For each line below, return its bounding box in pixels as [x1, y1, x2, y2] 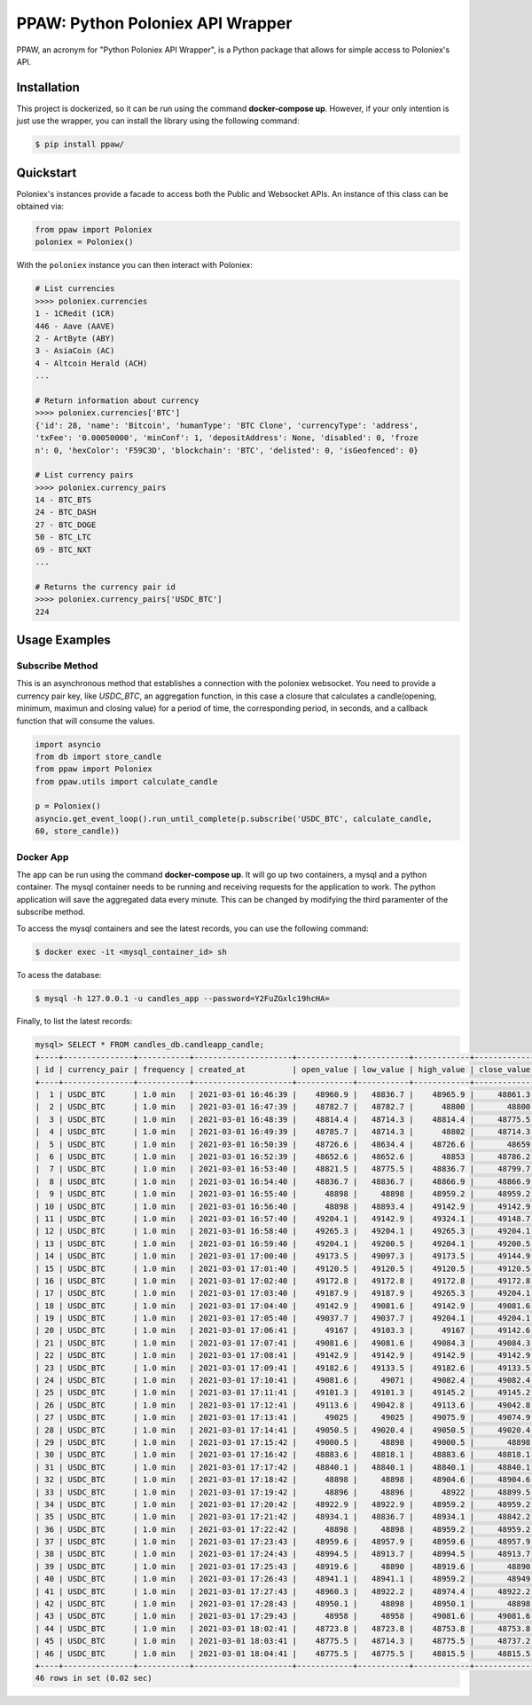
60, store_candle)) [35, 826, 120, 836]
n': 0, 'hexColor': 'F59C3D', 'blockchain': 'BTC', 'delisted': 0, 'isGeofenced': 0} [35, 445, 419, 455]
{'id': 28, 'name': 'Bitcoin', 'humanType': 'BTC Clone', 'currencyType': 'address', [35, 420, 419, 430]
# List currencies [35, 284, 115, 294]
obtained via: [16, 201, 64, 212]
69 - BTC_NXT [35, 544, 92, 555]
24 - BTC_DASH [35, 507, 97, 517]
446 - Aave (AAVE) [35, 320, 115, 331]
